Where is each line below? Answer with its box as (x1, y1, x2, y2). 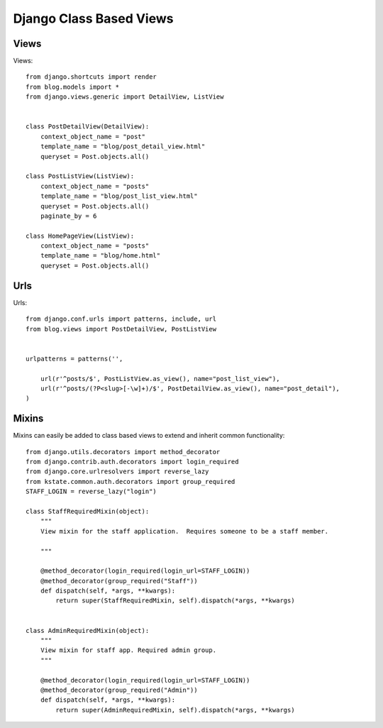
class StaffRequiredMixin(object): (26, 507, 150, 515)
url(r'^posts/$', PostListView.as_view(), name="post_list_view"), (40, 375, 280, 382)
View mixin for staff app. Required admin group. (40, 646, 216, 654)
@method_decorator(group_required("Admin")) (40, 685, 198, 694)
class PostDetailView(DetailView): (26, 123, 150, 131)
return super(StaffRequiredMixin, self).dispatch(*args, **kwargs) (55, 597, 295, 605)
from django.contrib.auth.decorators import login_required (26, 458, 239, 465)
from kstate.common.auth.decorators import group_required (26, 478, 235, 485)
